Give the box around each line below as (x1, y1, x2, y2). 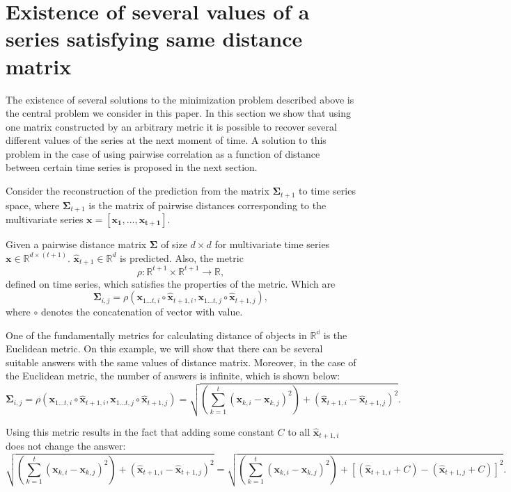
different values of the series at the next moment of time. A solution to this (6, 133, 327, 147)
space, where (6, 197, 60, 212)
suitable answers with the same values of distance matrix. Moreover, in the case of (6, 354, 356, 369)
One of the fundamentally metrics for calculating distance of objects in (6, 327, 307, 342)
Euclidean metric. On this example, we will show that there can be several (6, 341, 323, 356)
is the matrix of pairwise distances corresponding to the (88, 197, 327, 212)
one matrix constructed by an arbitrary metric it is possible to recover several (6, 119, 337, 133)
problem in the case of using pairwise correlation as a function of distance (6, 146, 320, 161)
